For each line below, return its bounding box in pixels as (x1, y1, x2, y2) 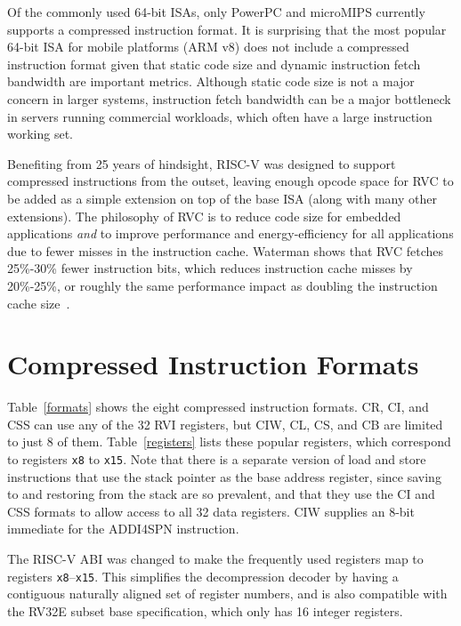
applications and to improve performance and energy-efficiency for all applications (7, 224, 454, 243)
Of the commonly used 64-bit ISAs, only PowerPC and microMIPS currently (7, 3, 425, 20)
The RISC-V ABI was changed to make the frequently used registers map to (7, 550, 424, 568)
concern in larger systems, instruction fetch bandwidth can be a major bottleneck (7, 89, 451, 108)
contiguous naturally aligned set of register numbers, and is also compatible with (7, 584, 448, 603)
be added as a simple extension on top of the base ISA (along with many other (7, 189, 437, 207)
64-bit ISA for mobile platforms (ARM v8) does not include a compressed (7, 37, 409, 56)
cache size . (7, 293, 70, 312)
